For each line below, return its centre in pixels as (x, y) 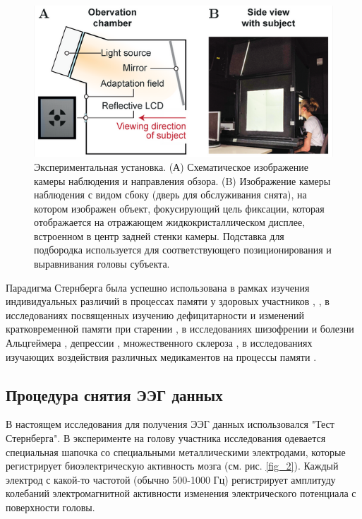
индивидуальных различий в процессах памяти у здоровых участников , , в (168, 301)
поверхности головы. (50, 507)
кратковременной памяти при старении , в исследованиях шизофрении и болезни (180, 329)
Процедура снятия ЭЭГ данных (114, 394)
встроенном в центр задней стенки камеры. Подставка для (159, 235)
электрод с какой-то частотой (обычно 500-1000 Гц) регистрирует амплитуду (171, 479)
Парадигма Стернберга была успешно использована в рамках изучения (158, 287)
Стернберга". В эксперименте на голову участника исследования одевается (166, 438)
